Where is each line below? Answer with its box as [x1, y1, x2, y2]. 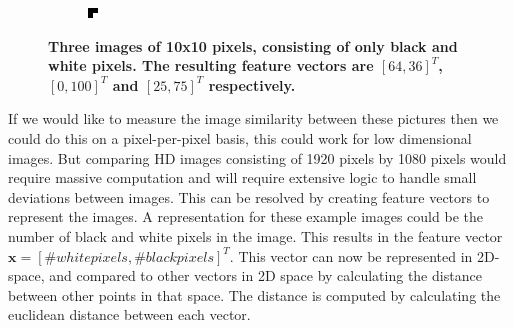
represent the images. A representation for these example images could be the [8, 206, 483, 227]
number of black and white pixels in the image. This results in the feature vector [8, 225, 503, 246]
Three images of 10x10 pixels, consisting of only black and [48, 35, 458, 56]
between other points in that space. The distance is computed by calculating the [8, 284, 501, 305]
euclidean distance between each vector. [8, 304, 251, 325]
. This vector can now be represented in [229, 245, 473, 266]
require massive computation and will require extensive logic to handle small [8, 167, 477, 188]
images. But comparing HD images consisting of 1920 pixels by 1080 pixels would [8, 147, 507, 168]
